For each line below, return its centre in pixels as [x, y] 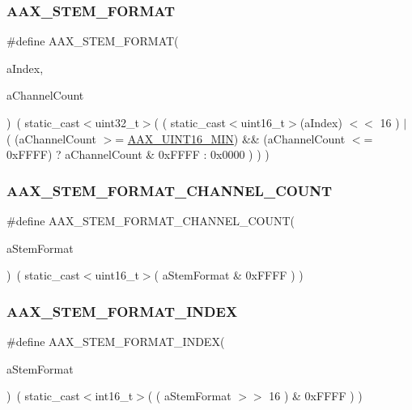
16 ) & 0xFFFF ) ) [316, 396]
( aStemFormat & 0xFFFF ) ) [229, 275]
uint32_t [117, 122]
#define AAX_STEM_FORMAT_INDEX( [116, 341]
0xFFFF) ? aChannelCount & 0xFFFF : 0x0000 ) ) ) [138, 154]
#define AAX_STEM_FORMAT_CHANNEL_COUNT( [151, 220]
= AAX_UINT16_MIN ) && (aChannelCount [230, 138]
